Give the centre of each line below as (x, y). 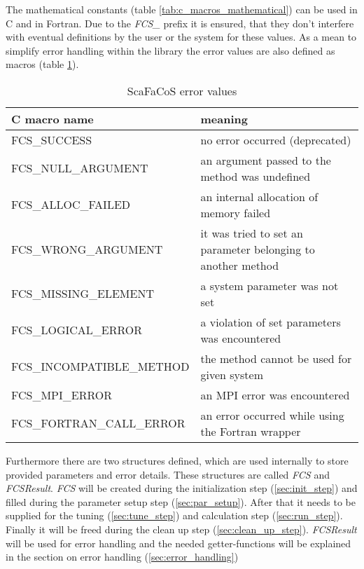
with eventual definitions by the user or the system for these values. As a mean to (181, 37)
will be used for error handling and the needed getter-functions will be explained (178, 543)
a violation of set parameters (271, 322)
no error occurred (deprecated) (276, 139)
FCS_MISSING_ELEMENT (83, 294)
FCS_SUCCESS (52, 139)
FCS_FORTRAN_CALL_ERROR (98, 423)
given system (232, 374)
